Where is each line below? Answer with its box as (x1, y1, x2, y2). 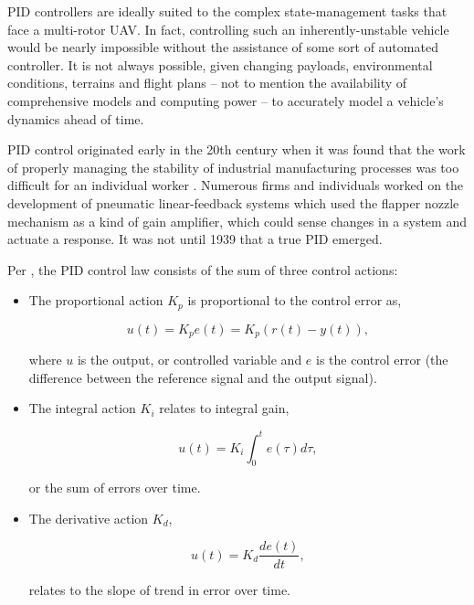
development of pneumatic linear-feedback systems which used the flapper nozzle (7, 193, 459, 212)
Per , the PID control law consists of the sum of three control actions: (7, 260, 398, 279)
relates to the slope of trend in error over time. (28, 579, 290, 599)
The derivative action (28, 508, 149, 527)
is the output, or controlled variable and (77, 350, 302, 369)
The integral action (28, 398, 136, 418)
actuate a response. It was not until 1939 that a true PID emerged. (7, 229, 383, 249)
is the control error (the (316, 350, 448, 369)
